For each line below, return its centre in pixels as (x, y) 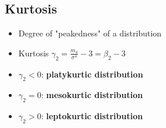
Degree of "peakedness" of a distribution (90, 33)
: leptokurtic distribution (92, 116)
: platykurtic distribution (92, 74)
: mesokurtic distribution (92, 95)
